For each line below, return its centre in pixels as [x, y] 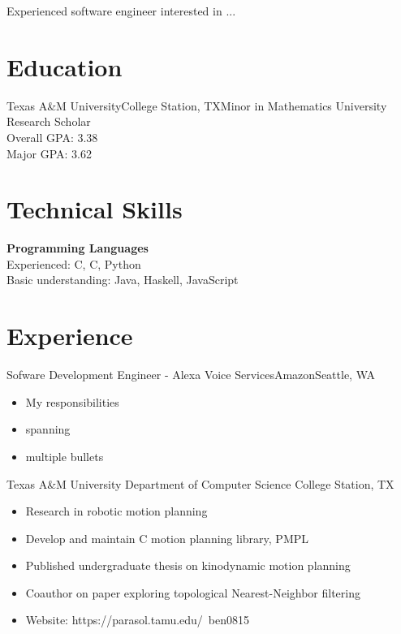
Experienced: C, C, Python [74, 263]
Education [65, 66]
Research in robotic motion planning [116, 511]
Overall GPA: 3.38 [52, 137]
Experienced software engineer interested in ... [121, 11]
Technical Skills [95, 209]
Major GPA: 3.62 [49, 153]
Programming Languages [78, 248]
